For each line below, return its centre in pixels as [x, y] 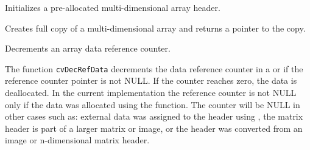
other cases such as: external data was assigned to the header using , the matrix [154, 116]
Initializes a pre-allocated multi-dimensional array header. [113, 7]
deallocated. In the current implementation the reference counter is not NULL [151, 93]
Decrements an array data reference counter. [88, 48]
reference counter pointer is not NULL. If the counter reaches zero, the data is [151, 80]
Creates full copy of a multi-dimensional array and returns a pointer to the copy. [155, 28]
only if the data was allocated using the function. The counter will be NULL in [153, 104]
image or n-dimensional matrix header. [77, 140]
